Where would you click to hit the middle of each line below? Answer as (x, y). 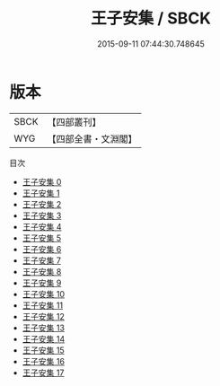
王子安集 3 (42, 215)
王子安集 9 (42, 283)
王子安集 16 (44, 361)
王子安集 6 (42, 249)
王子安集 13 (44, 328)
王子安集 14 (44, 338)
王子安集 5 (42, 238)
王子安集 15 (43, 350)
